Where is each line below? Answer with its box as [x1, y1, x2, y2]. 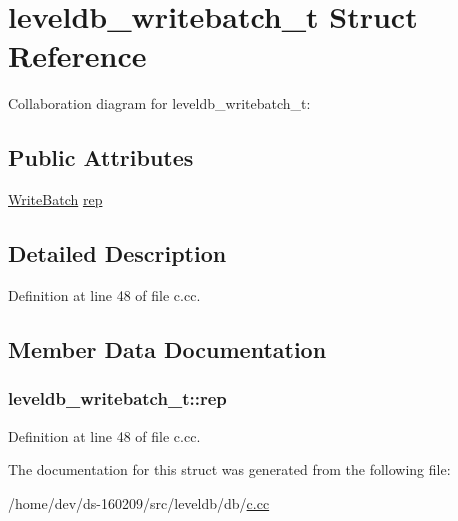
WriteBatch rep [8, 189, 103, 210]
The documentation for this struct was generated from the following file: [8, 459, 451, 480]
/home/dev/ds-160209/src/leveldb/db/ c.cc [8, 492, 270, 513]
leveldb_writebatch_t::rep [8, 386, 227, 411]
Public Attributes [8, 142, 194, 173]
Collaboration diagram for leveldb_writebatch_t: [8, 93, 311, 114]
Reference [8, 35, 147, 76]
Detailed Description [8, 238, 227, 269]
